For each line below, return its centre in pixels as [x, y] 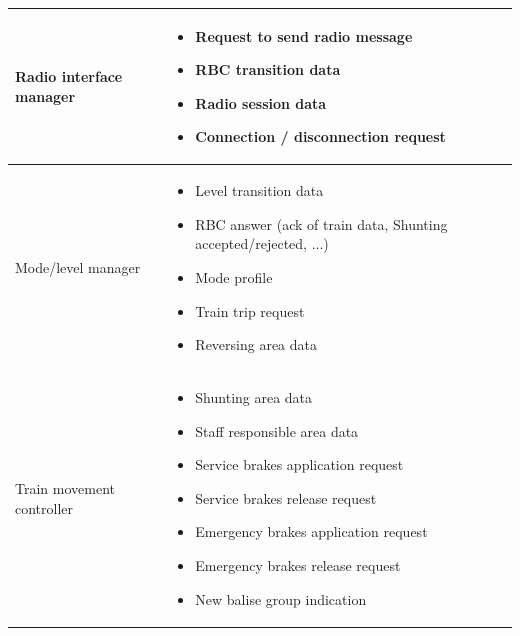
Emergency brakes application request [311, 531]
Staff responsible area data [277, 430]
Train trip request [250, 310]
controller [44, 507]
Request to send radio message [304, 35]
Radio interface [69, 76]
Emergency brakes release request [298, 564]
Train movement [65, 487]
